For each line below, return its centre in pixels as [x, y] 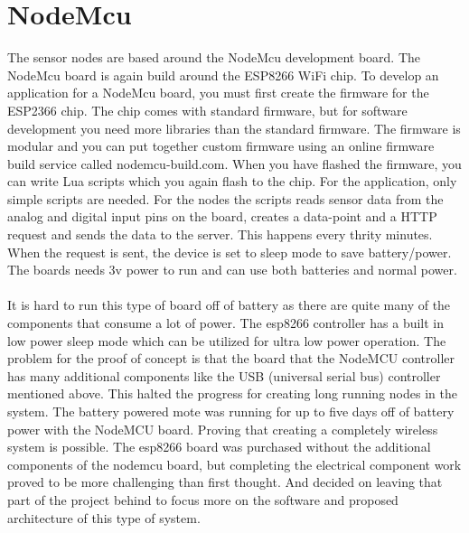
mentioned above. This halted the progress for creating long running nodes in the [232, 393]
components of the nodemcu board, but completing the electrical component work [234, 464]
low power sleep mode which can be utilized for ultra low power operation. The [227, 340]
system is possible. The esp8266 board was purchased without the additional [219, 447]
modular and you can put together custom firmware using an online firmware [221, 146]
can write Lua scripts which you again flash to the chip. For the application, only [232, 181]
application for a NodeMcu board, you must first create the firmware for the [218, 93]
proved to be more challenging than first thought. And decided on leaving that [225, 482]
